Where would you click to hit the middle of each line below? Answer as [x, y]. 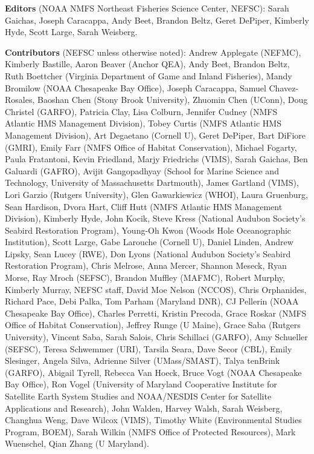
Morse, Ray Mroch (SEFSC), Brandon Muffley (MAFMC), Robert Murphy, [145, 278]
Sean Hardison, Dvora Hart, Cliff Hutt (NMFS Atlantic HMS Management [144, 206]
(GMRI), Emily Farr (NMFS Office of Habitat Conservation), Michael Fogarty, [151, 147]
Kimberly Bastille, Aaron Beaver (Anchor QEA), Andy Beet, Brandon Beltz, [147, 64]
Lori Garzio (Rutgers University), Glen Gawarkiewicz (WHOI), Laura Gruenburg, [156, 194]
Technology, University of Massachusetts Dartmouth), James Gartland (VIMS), [152, 183]
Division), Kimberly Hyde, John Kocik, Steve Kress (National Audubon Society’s [155, 218]
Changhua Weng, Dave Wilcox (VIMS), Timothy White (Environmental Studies [153, 420]
